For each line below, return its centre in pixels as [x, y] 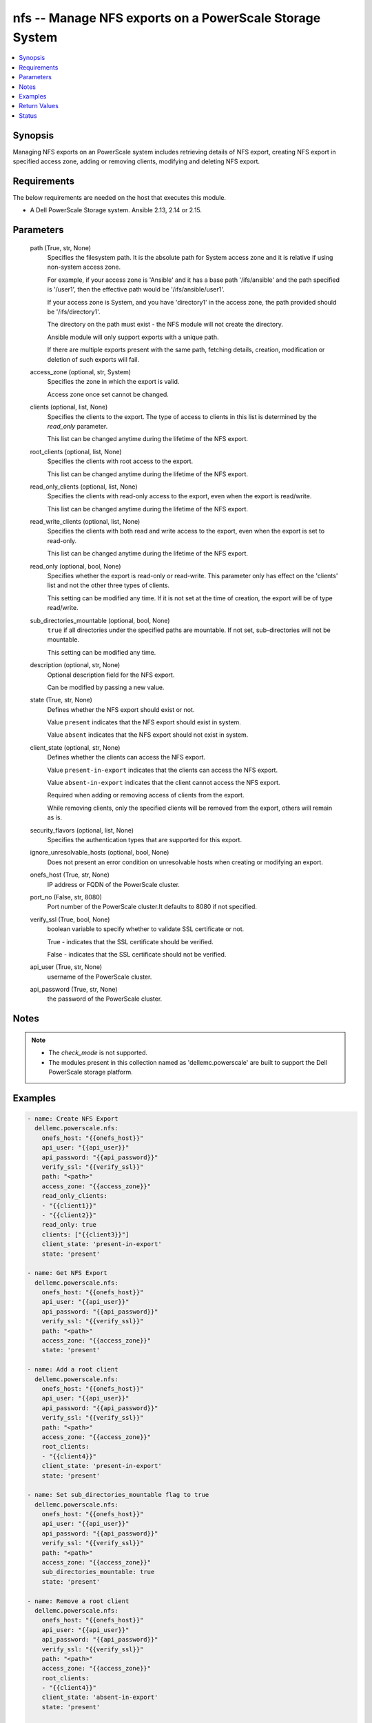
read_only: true [69, 1225]
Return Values [39, 106]
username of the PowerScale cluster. [100, 977]
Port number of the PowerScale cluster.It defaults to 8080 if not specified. [152, 907]
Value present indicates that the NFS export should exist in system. [144, 722]
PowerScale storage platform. [91, 1072]
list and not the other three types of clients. [108, 585]
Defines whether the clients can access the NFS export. [126, 757]
